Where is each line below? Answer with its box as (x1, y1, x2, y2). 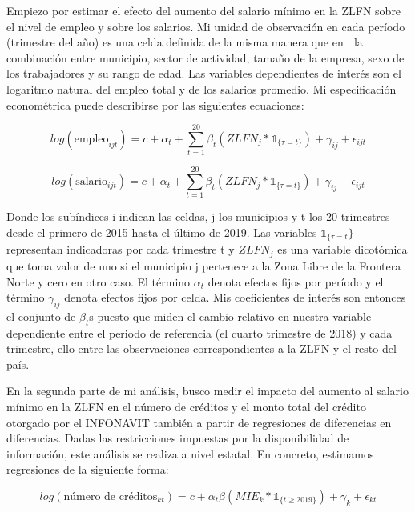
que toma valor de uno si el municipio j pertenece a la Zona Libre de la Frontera (6, 257, 401, 274)
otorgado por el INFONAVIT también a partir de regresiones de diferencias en (6, 414, 392, 430)
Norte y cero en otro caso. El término (6, 273, 191, 290)
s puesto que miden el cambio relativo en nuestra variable (89, 307, 372, 324)
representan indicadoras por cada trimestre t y (6, 241, 235, 258)
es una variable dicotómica (277, 241, 408, 258)
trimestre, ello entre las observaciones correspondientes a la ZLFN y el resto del (6, 340, 397, 357)
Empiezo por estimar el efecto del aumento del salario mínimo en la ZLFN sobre (6, 2, 401, 18)
